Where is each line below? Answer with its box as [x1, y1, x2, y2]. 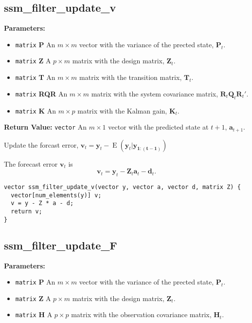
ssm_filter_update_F [4, 237, 117, 252]
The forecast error [4, 158, 58, 169]
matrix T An [15, 72, 55, 82]
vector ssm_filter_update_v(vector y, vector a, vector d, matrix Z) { [4, 184, 241, 191]
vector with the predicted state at [108, 122, 209, 132]
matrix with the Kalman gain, [77, 105, 167, 115]
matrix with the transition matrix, [79, 72, 182, 82]
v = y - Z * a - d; [11, 200, 74, 207]
